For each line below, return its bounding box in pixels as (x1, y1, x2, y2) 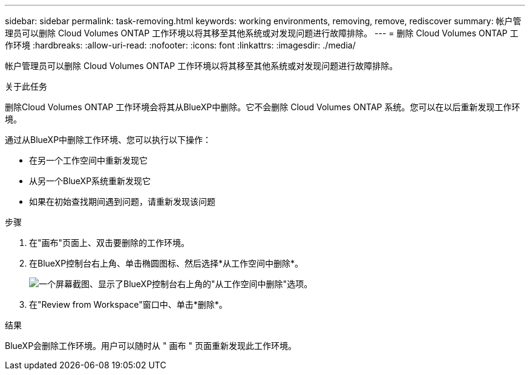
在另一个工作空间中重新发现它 (29, 155, 148, 165)
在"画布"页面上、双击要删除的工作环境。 (29, 237, 190, 248)
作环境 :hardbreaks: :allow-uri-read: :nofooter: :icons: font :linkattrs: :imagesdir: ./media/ (5, 40, 356, 50)
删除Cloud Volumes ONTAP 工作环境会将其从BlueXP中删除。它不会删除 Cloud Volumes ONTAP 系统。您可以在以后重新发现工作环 (5, 102, 520, 112)
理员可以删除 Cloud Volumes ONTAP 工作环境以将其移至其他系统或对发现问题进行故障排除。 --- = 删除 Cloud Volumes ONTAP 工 (5, 28, 519, 38)
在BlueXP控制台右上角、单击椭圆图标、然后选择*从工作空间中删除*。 (29, 258, 304, 268)
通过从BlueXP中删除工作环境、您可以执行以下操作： (5, 134, 212, 145)
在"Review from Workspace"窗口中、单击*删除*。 (29, 299, 227, 310)
